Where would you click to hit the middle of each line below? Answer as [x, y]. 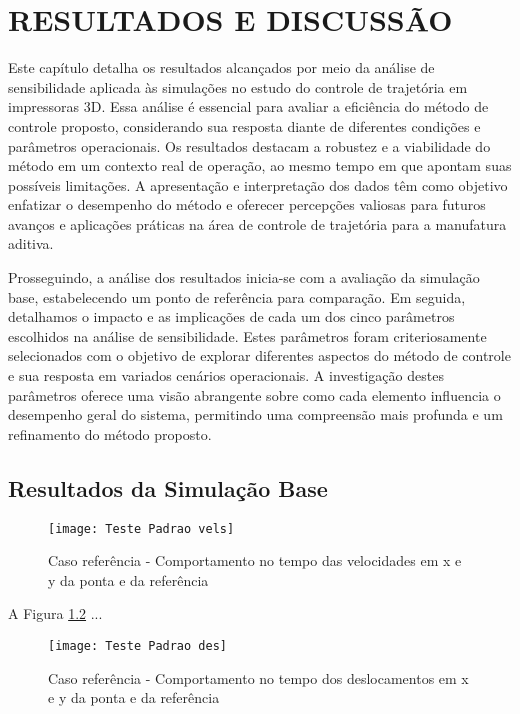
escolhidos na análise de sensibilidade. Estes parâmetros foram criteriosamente [247, 335]
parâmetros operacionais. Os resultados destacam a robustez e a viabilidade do [249, 145]
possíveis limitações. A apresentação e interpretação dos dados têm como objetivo [258, 184]
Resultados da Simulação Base [168, 487]
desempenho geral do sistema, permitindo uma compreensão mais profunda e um [255, 414]
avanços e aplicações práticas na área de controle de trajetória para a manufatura [257, 223]
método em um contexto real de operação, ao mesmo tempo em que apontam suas [260, 165]
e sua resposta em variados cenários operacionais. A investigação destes [226, 375]
